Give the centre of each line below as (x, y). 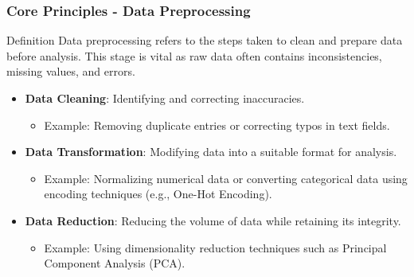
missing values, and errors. (71, 71)
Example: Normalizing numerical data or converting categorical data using (226, 178)
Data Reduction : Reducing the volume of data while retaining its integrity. (213, 220)
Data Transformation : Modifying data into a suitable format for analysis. (211, 152)
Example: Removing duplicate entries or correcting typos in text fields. (217, 125)
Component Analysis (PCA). (115, 263)
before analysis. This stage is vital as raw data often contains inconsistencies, (194, 55)
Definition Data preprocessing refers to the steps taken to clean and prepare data (205, 40)
